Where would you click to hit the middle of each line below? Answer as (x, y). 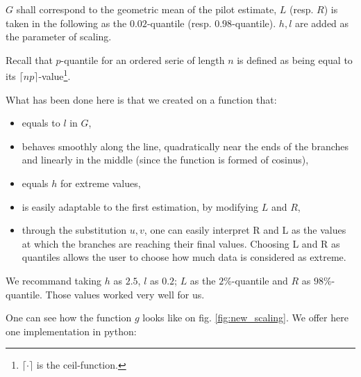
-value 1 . (54, 75)
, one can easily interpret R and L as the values (245, 230)
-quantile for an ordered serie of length (143, 59)
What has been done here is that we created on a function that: (141, 99)
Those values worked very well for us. (125, 294)
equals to (41, 123)
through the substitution (74, 230)
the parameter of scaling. (59, 37)
